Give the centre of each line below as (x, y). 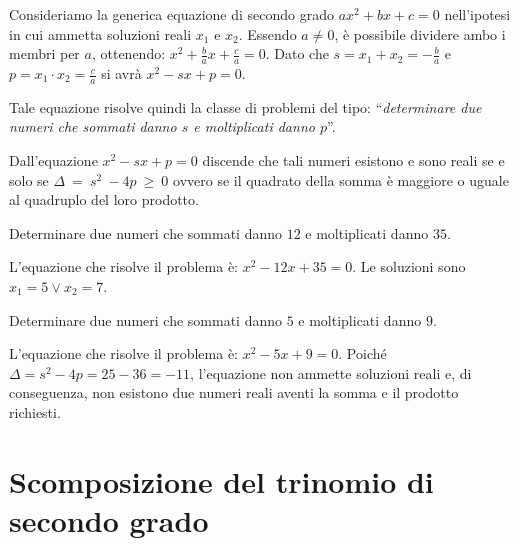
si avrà (121, 73)
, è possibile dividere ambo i (420, 33)
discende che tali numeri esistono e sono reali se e (353, 160)
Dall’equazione (53, 160)
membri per (44, 53)
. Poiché (362, 353)
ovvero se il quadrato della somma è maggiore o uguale (341, 179)
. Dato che (297, 53)
